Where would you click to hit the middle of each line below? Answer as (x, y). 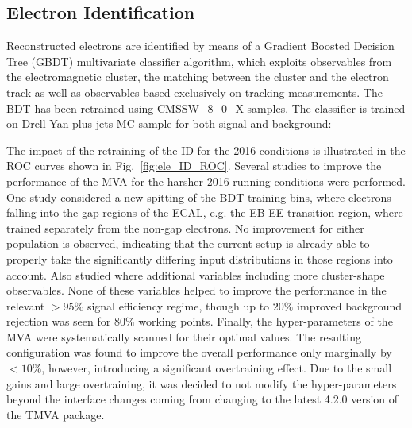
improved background (350, 305)
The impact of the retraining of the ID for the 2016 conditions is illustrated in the (206, 150)
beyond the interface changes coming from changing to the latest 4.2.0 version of (202, 399)
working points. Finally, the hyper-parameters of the (266, 321)
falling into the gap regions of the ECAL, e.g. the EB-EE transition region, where (205, 212)
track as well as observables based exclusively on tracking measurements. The (194, 92)
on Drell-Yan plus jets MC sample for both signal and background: (169, 123)
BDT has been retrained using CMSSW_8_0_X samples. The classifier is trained (206, 108)
